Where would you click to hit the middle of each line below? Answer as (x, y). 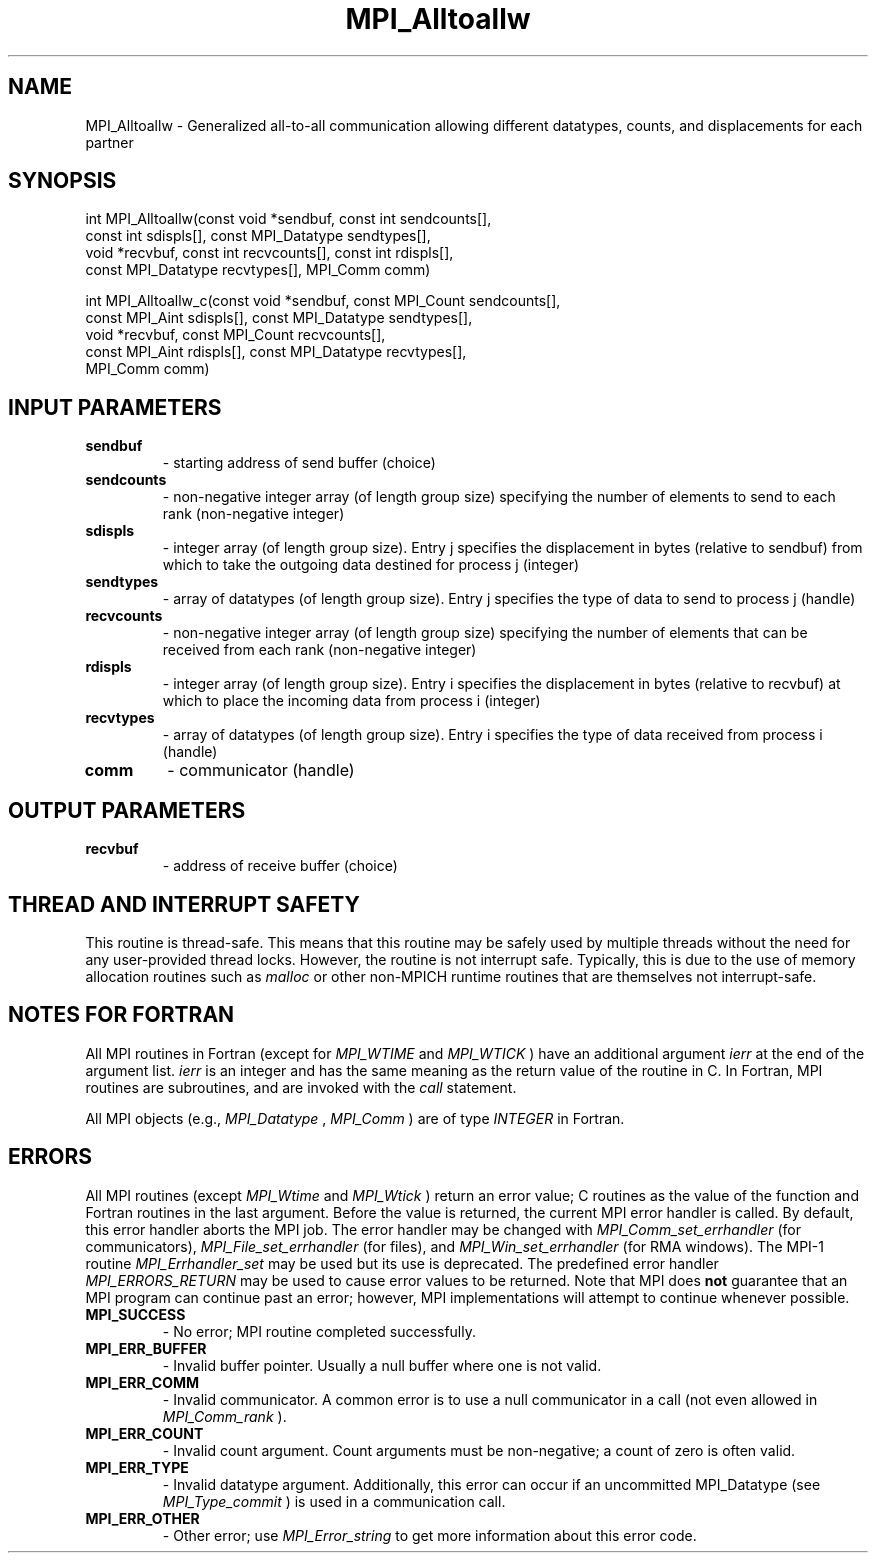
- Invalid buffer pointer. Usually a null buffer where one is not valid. (382, 1365)
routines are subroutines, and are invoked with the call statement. (301, 1087)
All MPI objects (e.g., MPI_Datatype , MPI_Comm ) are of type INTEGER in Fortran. (355, 1118)
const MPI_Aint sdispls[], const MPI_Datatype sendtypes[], (279, 318)
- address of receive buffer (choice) (280, 866)
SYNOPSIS (62, 181)
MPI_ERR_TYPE (137, 1467)
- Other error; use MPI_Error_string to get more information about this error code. (429, 1535)
